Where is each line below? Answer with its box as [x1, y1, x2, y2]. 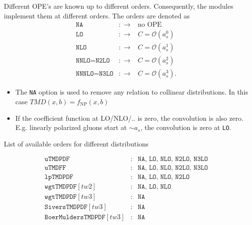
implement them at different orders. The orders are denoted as [4, 10, 190, 20]
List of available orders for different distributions [4, 138, 149, 148]
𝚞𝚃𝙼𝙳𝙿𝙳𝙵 [44, 156, 70, 163]
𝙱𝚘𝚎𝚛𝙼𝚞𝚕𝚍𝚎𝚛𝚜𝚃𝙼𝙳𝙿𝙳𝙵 [44, 213, 105, 221]
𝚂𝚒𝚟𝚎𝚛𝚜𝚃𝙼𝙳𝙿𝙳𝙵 [44, 203, 87, 210]
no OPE [137, 21, 162, 29]
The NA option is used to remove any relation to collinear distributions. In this [15, 87, 249, 97]
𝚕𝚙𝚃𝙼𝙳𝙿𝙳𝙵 [44, 173, 73, 180]
